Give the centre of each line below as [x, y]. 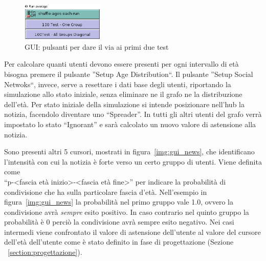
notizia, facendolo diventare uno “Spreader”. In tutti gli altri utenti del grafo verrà [133, 114]
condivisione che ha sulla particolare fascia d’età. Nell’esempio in [106, 192]
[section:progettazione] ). [45, 252]
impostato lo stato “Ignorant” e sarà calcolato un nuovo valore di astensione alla [130, 124]
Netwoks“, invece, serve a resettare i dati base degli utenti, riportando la [118, 84]
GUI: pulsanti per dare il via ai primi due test [97, 46]
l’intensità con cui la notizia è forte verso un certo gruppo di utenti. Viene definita [133, 161]
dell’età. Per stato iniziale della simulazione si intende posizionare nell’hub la [124, 104]
